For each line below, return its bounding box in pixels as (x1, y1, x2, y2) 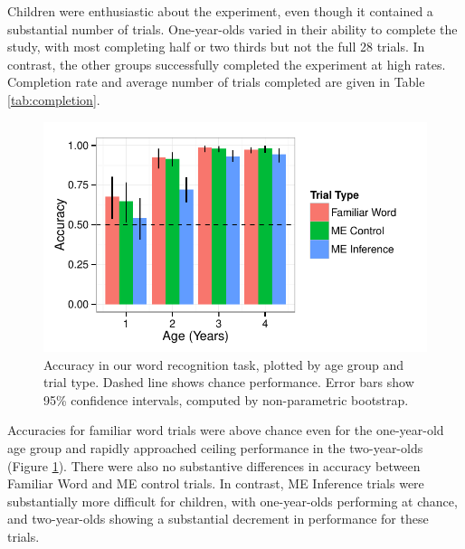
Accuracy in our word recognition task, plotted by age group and (43, 355, 404, 374)
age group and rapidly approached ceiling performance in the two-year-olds (7, 438, 423, 457)
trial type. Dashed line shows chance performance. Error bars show (43, 373, 414, 392)
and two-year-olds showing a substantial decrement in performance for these (7, 509, 429, 528)
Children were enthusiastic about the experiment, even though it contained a (7, 2, 433, 20)
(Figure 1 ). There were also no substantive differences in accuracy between (7, 456, 421, 475)
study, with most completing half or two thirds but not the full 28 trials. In (7, 37, 425, 56)
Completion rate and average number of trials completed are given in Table (7, 72, 425, 91)
